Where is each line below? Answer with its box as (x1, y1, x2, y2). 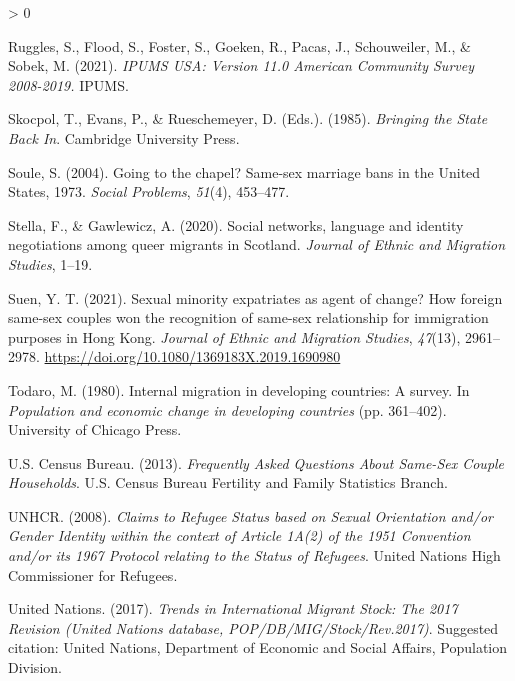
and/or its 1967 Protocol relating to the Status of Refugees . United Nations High (8, 545, 501, 566)
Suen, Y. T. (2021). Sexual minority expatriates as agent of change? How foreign (8, 287, 503, 308)
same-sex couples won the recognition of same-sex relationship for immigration (8, 307, 489, 328)
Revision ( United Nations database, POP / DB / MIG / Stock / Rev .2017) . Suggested (8, 617, 499, 638)
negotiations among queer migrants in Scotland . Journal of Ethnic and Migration (8, 234, 506, 255)
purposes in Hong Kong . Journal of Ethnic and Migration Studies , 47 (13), (8, 326, 461, 347)
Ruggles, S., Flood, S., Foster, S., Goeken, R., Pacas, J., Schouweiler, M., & (8, 35, 471, 56)
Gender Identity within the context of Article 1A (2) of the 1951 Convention (8, 525, 471, 546)
